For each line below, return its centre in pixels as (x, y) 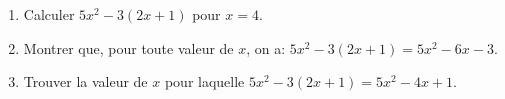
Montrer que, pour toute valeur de (128, 47)
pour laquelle (204, 81)
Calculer (49, 14)
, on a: (266, 47)
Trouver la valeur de (85, 81)
